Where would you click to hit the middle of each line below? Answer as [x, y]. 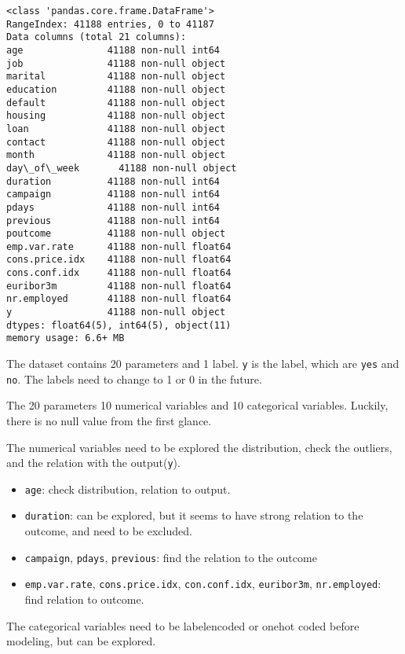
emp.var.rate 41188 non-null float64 [119, 246]
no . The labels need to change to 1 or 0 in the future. [134, 378]
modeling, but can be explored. [81, 641]
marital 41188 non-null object [116, 77]
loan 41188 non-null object [116, 129]
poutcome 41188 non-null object [116, 234]
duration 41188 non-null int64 [113, 181]
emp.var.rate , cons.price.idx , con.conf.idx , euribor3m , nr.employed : [203, 584]
